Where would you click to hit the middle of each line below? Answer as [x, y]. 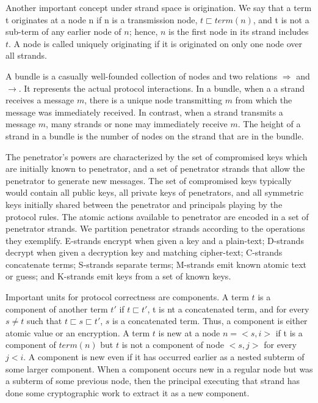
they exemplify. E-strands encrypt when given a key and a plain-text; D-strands [155, 240]
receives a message [40, 100]
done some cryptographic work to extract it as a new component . [128, 392]
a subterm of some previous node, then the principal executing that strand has [153, 381]
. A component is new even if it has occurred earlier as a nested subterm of [164, 357]
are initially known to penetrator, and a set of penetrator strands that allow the [155, 168]
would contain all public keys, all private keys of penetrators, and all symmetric [155, 192]
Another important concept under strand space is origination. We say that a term [159, 7]
